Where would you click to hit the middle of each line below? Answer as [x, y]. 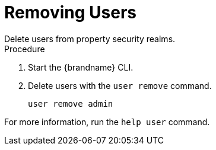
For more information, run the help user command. [107, 122]
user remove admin [71, 103]
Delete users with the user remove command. [120, 85]
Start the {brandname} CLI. [81, 67]
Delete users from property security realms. [90, 39]
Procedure [25, 49]
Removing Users [71, 12]
